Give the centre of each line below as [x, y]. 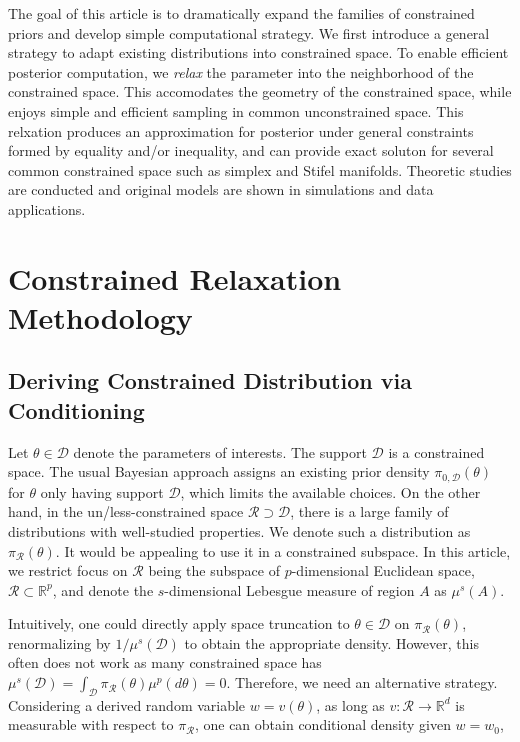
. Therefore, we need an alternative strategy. [362, 682]
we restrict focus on [68, 570]
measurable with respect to [91, 724]
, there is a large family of [369, 511]
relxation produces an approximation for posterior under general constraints [241, 130]
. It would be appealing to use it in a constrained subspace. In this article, [283, 550]
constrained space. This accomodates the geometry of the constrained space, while [260, 91]
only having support [102, 491]
